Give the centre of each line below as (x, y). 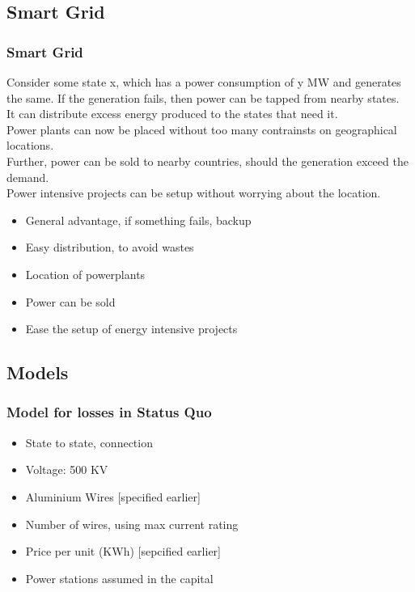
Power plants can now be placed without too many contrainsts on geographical (202, 129)
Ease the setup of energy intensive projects (131, 329)
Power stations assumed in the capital (119, 578)
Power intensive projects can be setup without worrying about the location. (194, 193)
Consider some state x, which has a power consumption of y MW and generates (204, 82)
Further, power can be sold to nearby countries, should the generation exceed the (207, 161)
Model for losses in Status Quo (109, 412)
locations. (30, 145)
